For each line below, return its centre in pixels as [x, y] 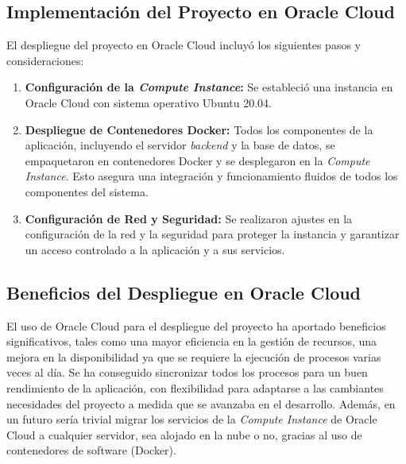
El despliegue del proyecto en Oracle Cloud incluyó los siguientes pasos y [184, 45]
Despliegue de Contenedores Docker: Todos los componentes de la [199, 129]
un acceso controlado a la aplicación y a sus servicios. [155, 249]
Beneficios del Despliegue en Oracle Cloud [184, 292]
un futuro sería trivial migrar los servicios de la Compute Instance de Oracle [192, 419]
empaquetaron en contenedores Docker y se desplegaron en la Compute [197, 160]
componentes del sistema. [87, 191]
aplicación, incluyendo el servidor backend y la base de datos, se [180, 145]
